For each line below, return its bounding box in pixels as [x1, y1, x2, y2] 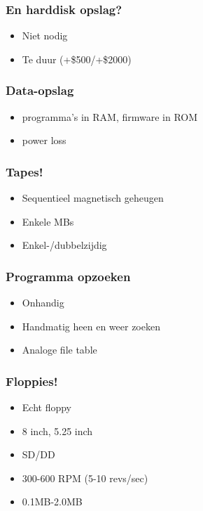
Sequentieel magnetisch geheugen [22, 190, 164, 205]
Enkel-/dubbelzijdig [22, 238, 107, 252]
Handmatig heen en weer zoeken [22, 318, 160, 333]
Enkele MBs [22, 214, 74, 228]
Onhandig [22, 295, 64, 310]
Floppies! [6, 372, 58, 389]
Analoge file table [22, 342, 97, 357]
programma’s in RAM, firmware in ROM [22, 109, 198, 124]
